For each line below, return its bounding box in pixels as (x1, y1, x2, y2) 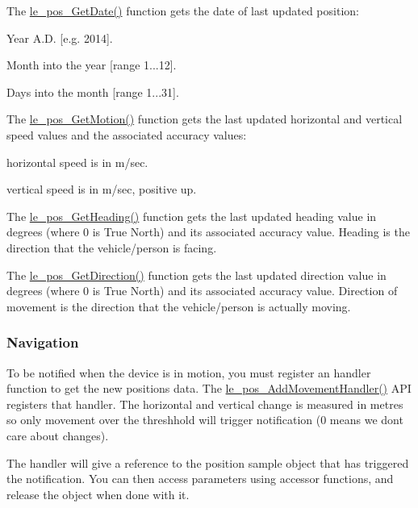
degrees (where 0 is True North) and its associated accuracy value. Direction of (6, 282, 398, 299)
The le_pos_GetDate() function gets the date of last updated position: (6, 2, 359, 19)
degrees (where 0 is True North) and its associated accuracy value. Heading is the (6, 223, 410, 240)
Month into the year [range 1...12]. (6, 56, 177, 73)
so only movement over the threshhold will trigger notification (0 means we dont (6, 411, 403, 428)
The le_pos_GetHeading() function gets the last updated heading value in (6, 207, 377, 224)
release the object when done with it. (6, 485, 190, 502)
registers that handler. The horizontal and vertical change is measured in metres (6, 395, 403, 412)
